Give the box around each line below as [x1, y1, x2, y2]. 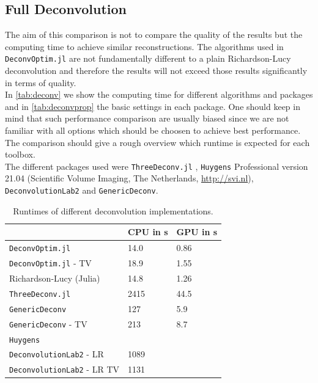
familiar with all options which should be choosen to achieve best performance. [5, 124, 301, 137]
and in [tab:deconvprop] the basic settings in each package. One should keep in [5, 100, 300, 112]
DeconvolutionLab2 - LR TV [9, 363, 120, 376]
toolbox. [5, 148, 35, 161]
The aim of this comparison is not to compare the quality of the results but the [5, 28, 303, 41]
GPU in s [176, 225, 218, 238]
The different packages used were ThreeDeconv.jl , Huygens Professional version [5, 159, 308, 172]
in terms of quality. [5, 76, 76, 89]
